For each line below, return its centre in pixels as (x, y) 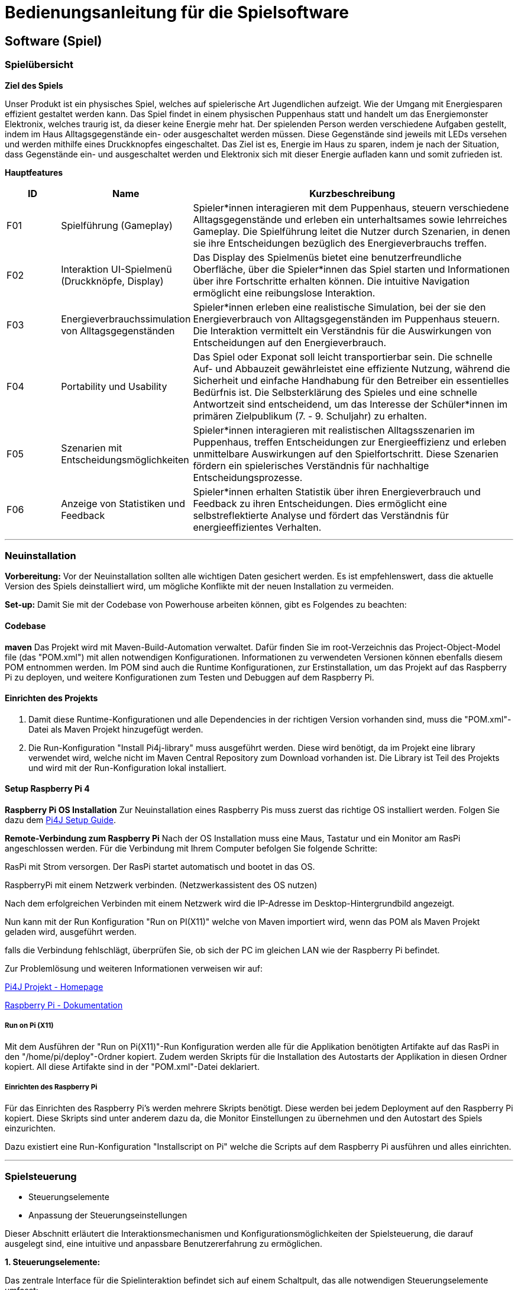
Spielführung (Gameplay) (117, 225)
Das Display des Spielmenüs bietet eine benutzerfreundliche (327, 257)
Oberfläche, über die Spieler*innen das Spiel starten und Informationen (351, 269)
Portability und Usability (114, 386)
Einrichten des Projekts (51, 698)
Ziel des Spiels (34, 85)
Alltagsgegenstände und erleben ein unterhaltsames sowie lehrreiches (350, 219)
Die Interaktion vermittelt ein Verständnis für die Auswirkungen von (342, 330)
